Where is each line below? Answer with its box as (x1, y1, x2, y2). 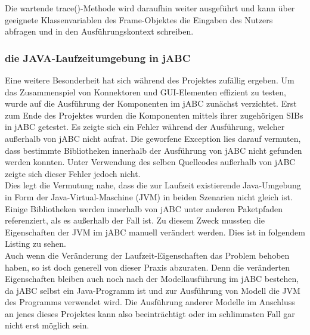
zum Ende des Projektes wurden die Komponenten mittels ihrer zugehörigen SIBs (5, 108, 303, 121)
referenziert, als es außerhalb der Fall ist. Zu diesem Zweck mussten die (5, 214, 265, 227)
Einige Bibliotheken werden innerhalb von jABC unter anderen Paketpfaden (5, 202, 283, 215)
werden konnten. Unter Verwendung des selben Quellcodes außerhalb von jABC (5, 156, 296, 168)
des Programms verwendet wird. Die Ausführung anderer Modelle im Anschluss (5, 296, 295, 308)
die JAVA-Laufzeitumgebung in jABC (5, 50, 191, 65)
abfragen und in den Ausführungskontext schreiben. (5, 25, 194, 38)
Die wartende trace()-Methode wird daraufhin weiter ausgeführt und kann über (5, 2, 295, 14)
